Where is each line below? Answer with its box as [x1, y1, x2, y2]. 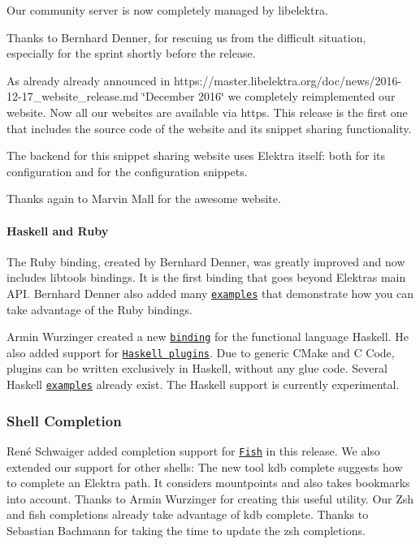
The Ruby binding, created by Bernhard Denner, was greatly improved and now [6, 253, 405, 270]
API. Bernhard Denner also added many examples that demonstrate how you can [6, 284, 414, 301]
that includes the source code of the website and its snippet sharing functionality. [6, 119, 412, 136]
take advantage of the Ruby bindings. [6, 300, 193, 317]
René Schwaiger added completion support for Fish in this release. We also [6, 442, 380, 459]
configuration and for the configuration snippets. [6, 162, 248, 179]
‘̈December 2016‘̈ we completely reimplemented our [141, 88, 396, 105]
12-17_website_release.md [6, 88, 139, 105]
